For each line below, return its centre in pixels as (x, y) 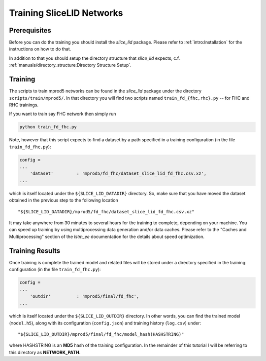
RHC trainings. (24, 105)
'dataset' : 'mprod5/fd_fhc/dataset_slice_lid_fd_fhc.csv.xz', (118, 174)
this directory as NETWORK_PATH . (45, 352)
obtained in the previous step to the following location (64, 201)
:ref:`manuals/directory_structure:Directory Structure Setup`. (70, 65)
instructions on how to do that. (40, 49)
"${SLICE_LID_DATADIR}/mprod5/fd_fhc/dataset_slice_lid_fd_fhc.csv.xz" (106, 212)
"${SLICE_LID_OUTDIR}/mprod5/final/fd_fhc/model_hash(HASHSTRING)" (101, 334)
